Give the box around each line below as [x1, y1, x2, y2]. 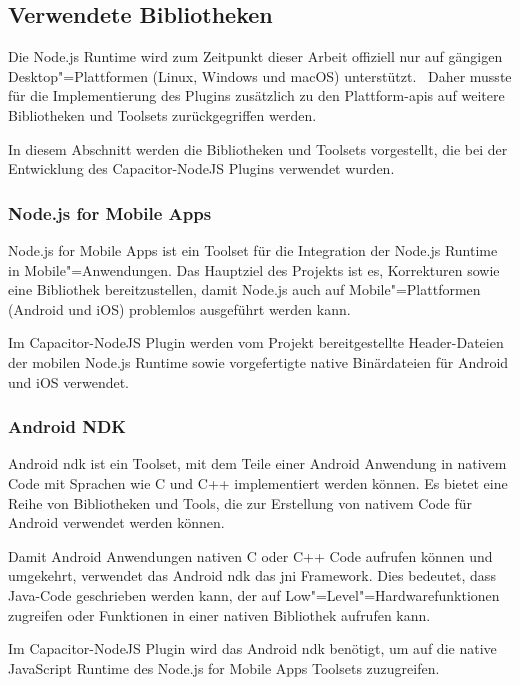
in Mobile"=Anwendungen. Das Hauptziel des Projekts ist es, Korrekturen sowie [8, 259, 500, 280]
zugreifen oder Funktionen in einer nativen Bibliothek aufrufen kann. [8, 604, 431, 625]
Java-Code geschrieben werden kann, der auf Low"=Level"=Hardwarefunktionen [8, 584, 500, 605]
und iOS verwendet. [8, 371, 130, 392]
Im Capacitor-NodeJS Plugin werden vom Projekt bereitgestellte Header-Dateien [8, 332, 504, 353]
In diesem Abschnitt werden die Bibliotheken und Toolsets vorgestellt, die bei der [8, 138, 508, 159]
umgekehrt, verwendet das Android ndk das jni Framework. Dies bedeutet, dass [8, 565, 496, 586]
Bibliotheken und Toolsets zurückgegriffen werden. [8, 104, 317, 125]
